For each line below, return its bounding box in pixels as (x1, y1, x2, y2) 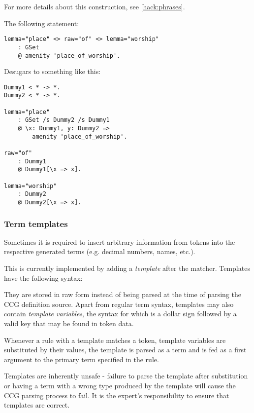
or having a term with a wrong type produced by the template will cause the (4, 380, 236, 390)
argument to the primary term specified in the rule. (4, 354, 159, 364)
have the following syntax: (4, 272, 83, 283)
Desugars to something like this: (4, 66, 101, 76)
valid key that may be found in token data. (4, 318, 134, 328)
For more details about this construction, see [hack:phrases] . (4, 1, 185, 11)
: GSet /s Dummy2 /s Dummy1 (18, 116, 110, 124)
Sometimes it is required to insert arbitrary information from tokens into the (4, 236, 235, 247)
